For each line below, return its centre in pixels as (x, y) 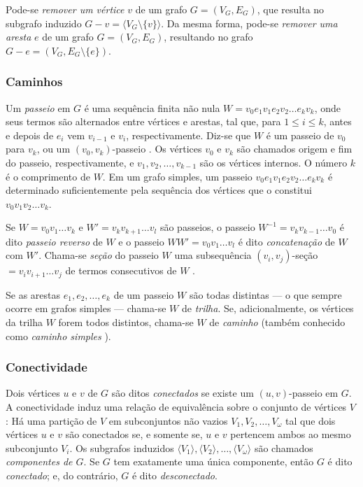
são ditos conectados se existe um (183, 393)
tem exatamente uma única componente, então (214, 461)
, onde (328, 107)
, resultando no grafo (208, 37)
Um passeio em (38, 107)
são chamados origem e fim (294, 149)
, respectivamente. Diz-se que (188, 135)
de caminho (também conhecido (277, 322)
